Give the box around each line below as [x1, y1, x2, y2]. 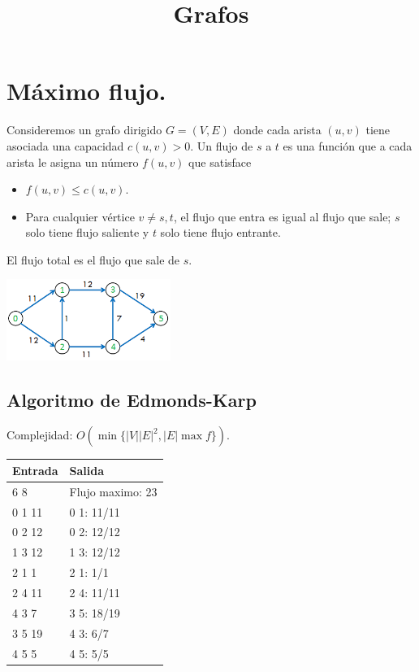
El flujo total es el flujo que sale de [6, 251, 180, 268]
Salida [69, 461, 105, 478]
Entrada [12, 461, 58, 478]
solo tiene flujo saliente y [25, 224, 149, 241]
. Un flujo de [190, 137, 253, 154]
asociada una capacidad [6, 137, 124, 154]
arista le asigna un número [6, 153, 139, 170]
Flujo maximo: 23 [69, 482, 158, 500]
